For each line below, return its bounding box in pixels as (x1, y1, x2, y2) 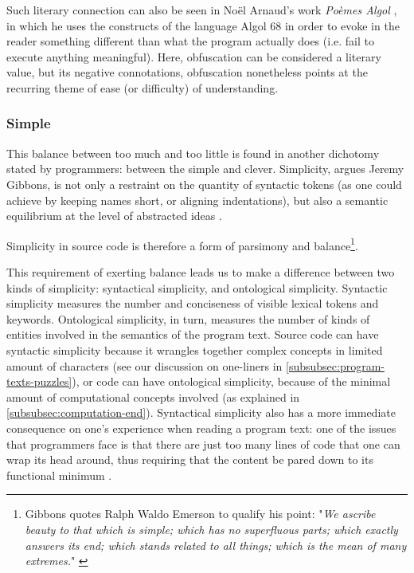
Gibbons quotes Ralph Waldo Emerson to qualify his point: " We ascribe (25, 505, 376, 522)
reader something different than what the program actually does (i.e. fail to (6, 33, 374, 49)
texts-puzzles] (6, 373, 72, 390)
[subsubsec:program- (285, 357, 385, 374)
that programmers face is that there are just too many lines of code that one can (6, 435, 400, 452)
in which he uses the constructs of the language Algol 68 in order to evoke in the (6, 17, 400, 33)
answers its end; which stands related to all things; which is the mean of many (25, 536, 407, 553)
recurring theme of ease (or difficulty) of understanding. (6, 79, 279, 96)
